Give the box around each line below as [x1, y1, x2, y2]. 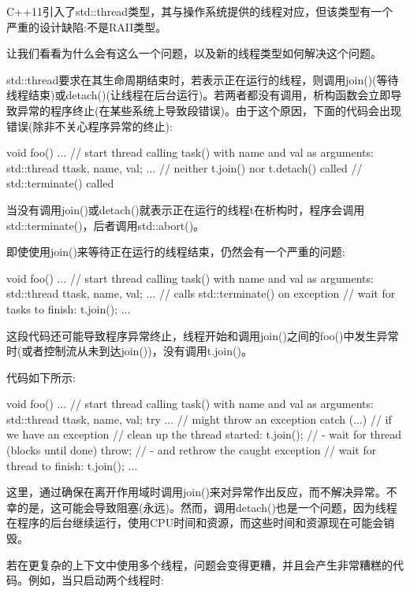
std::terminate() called [6, 175, 114, 191]
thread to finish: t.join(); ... [6, 457, 138, 473]
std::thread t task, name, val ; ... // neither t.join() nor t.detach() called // [6, 159, 363, 176]
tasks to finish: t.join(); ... [6, 300, 131, 317]
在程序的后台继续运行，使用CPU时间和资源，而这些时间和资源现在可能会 [6, 514, 384, 531]
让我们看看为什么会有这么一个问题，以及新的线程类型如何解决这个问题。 [6, 45, 382, 61]
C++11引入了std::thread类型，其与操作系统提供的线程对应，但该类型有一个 [6, 3, 393, 19]
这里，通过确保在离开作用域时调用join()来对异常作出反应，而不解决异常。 [6, 484, 386, 500]
